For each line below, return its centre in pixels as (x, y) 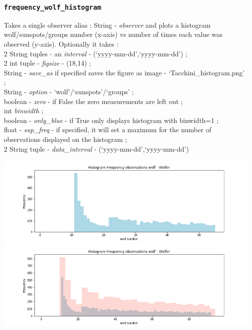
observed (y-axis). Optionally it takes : (61, 43)
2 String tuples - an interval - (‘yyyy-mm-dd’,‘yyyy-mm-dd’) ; (96, 53)
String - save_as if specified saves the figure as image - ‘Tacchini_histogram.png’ (124, 72)
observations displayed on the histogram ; (65, 139)
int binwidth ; (24, 111)
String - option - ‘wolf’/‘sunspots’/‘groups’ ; (69, 91)
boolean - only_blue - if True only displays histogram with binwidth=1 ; (111, 120)
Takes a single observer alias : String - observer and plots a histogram (107, 25)
